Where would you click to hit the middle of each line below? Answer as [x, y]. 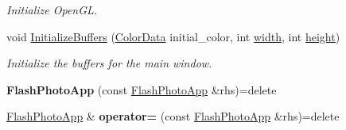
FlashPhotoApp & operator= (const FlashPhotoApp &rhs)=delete [173, 116]
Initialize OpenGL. [52, 10]
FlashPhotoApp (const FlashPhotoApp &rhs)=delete [142, 89]
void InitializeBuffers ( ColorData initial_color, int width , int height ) [173, 36]
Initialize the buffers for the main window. [109, 63]
